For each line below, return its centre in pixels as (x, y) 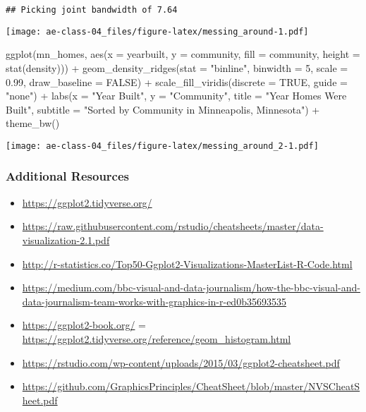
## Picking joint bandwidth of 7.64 (92, 10)
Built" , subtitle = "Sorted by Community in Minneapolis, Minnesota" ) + (163, 109)
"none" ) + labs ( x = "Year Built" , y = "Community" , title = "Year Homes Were (176, 96)
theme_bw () (33, 123)
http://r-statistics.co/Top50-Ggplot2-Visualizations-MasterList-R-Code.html (187, 263)
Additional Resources (68, 176)
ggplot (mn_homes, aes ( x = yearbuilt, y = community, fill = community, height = (183, 54)
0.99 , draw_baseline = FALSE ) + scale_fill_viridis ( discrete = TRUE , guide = (177, 81)
